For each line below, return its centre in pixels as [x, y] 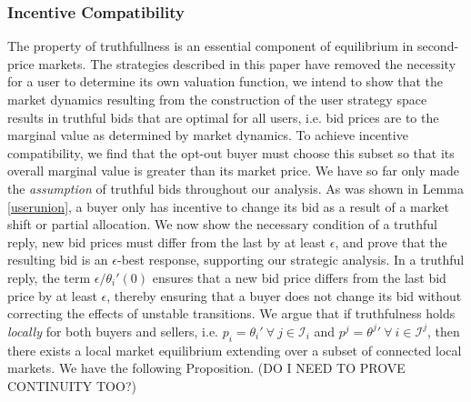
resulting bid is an [58, 260]
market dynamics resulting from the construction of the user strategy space [217, 99]
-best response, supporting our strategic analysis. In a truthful [291, 260]
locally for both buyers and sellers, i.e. [113, 331]
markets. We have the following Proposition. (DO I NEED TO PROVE [206, 368]
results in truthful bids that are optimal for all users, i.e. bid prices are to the [223, 117]
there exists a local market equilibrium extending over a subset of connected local [235, 350]
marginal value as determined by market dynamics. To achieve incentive [208, 135]
